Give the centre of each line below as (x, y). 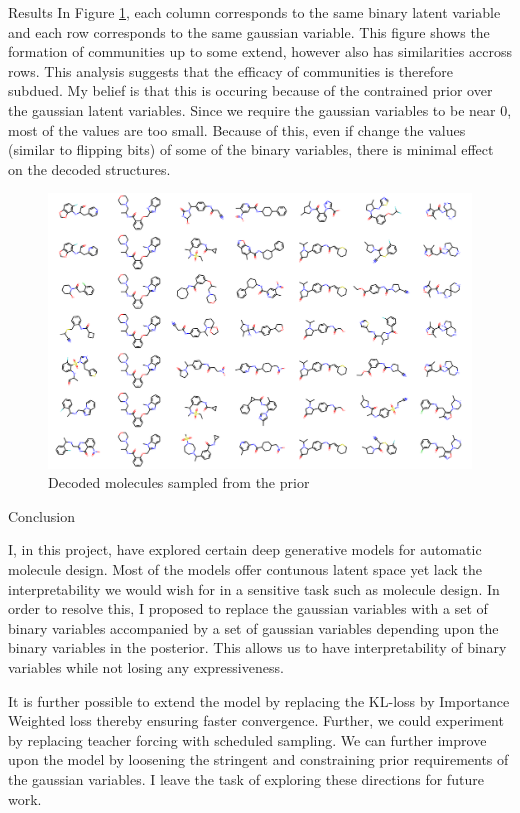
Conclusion (41, 515)
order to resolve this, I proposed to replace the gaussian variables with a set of (248, 608)
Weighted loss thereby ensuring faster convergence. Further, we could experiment (256, 720)
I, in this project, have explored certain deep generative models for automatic (245, 549)
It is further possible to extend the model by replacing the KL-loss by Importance (259, 700)
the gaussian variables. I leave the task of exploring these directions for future (246, 779)
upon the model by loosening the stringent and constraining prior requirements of (258, 759)
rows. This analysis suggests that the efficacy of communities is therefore (230, 70)
